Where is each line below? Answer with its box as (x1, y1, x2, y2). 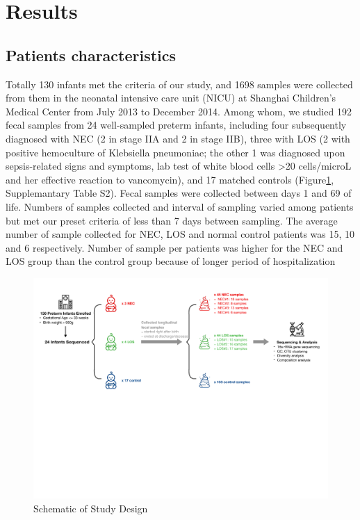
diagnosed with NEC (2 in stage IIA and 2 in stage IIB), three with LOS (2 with (6, 131, 350, 145)
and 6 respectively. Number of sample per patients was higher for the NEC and (6, 240, 343, 254)
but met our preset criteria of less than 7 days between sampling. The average (6, 213, 338, 227)
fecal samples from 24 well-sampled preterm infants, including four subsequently (6, 117, 347, 132)
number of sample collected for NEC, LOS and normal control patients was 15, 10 (6, 227, 355, 241)
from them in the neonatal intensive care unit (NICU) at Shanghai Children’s (6, 90, 336, 105)
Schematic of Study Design (33, 501, 148, 516)
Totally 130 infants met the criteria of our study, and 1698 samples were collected (6, 76, 353, 91)
